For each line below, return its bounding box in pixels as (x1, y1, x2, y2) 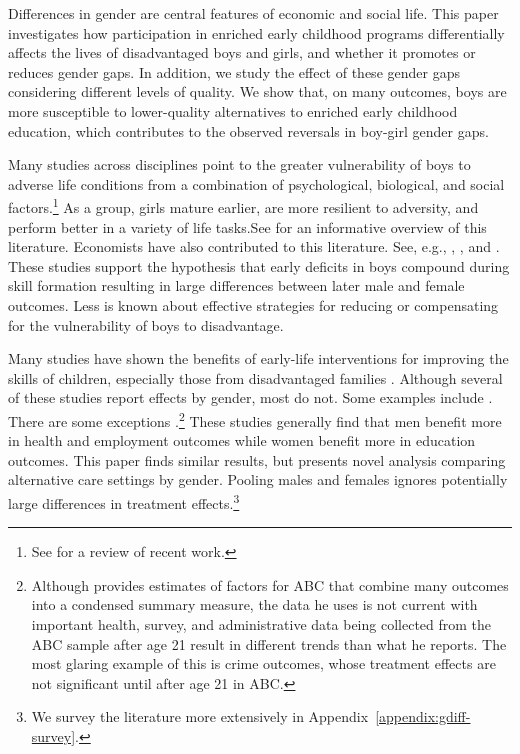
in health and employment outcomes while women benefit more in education (8, 430, 476, 451)
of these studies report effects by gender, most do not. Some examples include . (8, 387, 493, 408)
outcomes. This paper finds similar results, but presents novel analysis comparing (8, 449, 506, 470)
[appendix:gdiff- (375, 706, 471, 727)
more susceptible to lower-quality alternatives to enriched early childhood (8, 100, 458, 121)
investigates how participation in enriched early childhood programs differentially (8, 22, 505, 43)
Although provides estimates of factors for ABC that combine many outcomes (31, 574, 509, 595)
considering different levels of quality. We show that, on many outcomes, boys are (8, 81, 507, 102)
